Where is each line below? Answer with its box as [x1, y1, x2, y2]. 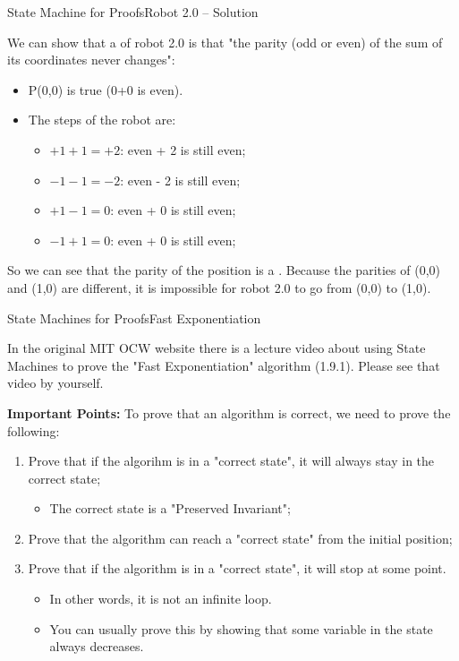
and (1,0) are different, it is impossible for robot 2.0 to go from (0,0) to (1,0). [7, 278, 431, 296]
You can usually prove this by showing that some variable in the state [49, 619, 433, 638]
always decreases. [49, 637, 144, 656]
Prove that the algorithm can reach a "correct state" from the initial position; [28, 528, 453, 547]
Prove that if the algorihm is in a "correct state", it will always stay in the [28, 451, 435, 470]
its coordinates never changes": [7, 50, 175, 69]
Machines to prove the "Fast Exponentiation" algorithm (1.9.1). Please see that [7, 356, 440, 374]
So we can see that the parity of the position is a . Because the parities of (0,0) [7, 261, 440, 279]
